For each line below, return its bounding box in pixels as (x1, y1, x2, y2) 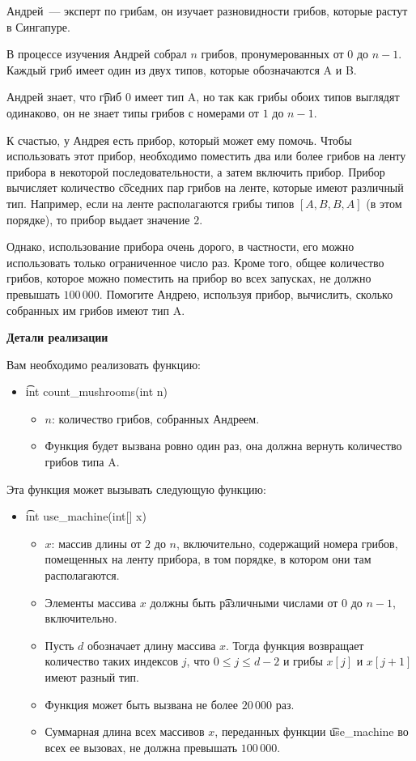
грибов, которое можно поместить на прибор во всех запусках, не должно (6, 270, 371, 287)
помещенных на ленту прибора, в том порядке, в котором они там (45, 551, 371, 568)
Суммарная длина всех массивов (45, 723, 205, 740)
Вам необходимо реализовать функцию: (6, 355, 202, 372)
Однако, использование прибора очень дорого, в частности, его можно (6, 238, 354, 255)
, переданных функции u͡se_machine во (214, 723, 409, 740)
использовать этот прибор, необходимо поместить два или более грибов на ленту (6, 147, 406, 164)
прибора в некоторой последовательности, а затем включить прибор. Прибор (6, 163, 385, 180)
